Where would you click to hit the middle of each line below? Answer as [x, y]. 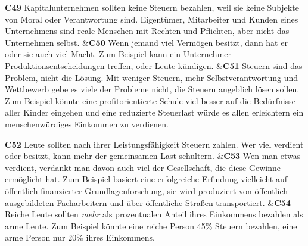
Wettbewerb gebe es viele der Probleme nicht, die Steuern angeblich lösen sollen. [152, 89]
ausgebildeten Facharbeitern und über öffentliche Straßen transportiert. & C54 [148, 202]
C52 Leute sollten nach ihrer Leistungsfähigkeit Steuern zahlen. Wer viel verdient [154, 144]
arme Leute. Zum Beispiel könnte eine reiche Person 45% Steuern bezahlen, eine [151, 225]
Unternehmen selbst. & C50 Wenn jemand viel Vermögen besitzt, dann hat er [146, 42]
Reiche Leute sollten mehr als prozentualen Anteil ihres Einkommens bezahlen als [154, 214]
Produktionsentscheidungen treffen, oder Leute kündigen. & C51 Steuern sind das [154, 65]
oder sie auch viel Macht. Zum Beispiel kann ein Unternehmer [118, 54]
